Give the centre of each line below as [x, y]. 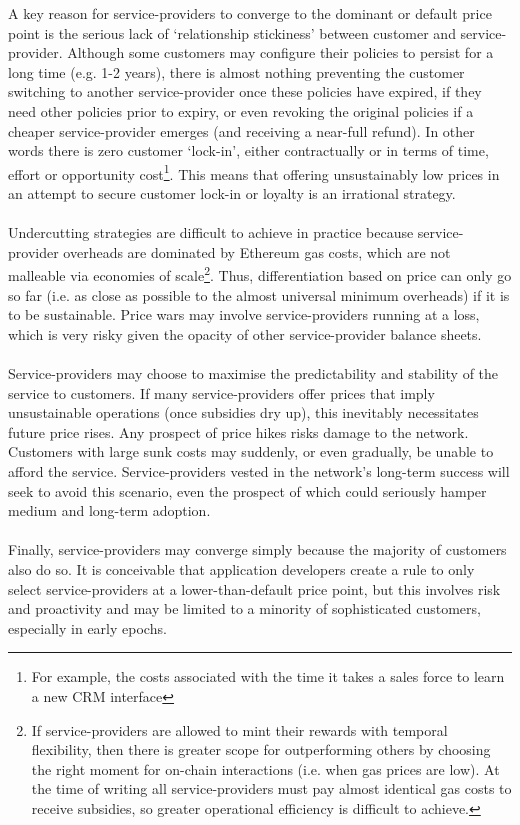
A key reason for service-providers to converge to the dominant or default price [250, 13]
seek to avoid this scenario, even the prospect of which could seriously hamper [247, 490]
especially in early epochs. [87, 627]
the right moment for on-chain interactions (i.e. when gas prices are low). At [265, 768]
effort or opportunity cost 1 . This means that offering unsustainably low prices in [254, 172]
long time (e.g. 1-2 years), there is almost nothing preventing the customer [236, 71]
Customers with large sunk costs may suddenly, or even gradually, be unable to [251, 451]
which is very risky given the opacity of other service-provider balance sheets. [245, 333]
